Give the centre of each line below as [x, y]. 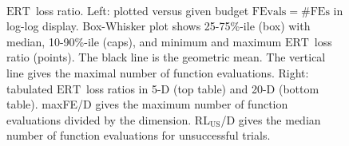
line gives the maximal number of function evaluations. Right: [158, 72]
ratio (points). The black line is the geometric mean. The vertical [166, 57]
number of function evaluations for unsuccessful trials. [139, 135]
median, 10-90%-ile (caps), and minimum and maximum [144, 41]
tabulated [30, 88]
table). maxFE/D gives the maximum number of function [147, 104]
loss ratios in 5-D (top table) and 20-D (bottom [202, 88]
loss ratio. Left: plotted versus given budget [142, 10]
